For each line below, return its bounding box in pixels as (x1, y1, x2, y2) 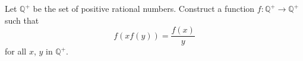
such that (5, 14, 39, 26)
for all (5, 45, 27, 57)
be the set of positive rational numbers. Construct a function (33, 2, 255, 14)
